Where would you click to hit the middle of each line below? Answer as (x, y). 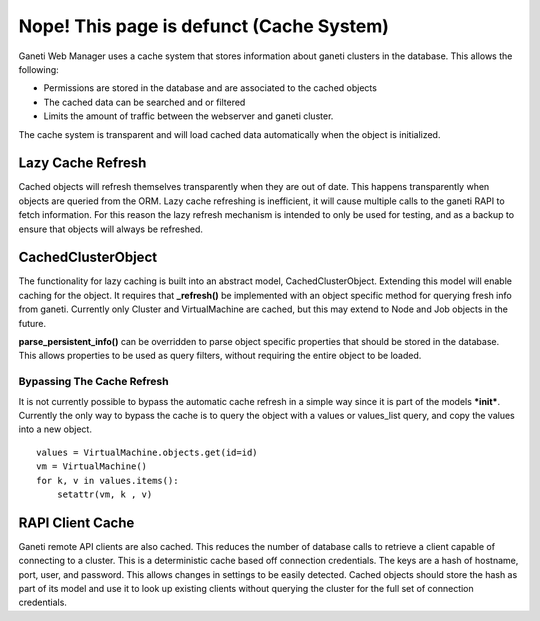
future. (32, 323)
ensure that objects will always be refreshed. (111, 229)
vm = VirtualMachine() (92, 466)
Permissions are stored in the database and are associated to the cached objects (210, 88)
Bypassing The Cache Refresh (93, 382)
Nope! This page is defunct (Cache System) (204, 26)
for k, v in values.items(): (107, 480)
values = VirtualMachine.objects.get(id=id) (147, 452)
